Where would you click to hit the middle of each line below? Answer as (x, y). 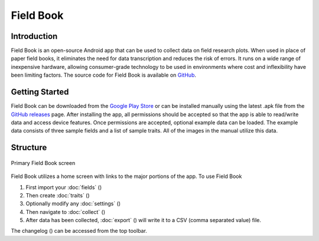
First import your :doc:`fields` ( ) (64, 187)
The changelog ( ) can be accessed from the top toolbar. (79, 231)
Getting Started (40, 92)
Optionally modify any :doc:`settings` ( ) (73, 204)
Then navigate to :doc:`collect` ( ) (66, 212)
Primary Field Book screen (43, 163)
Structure (29, 148)
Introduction (34, 36)
